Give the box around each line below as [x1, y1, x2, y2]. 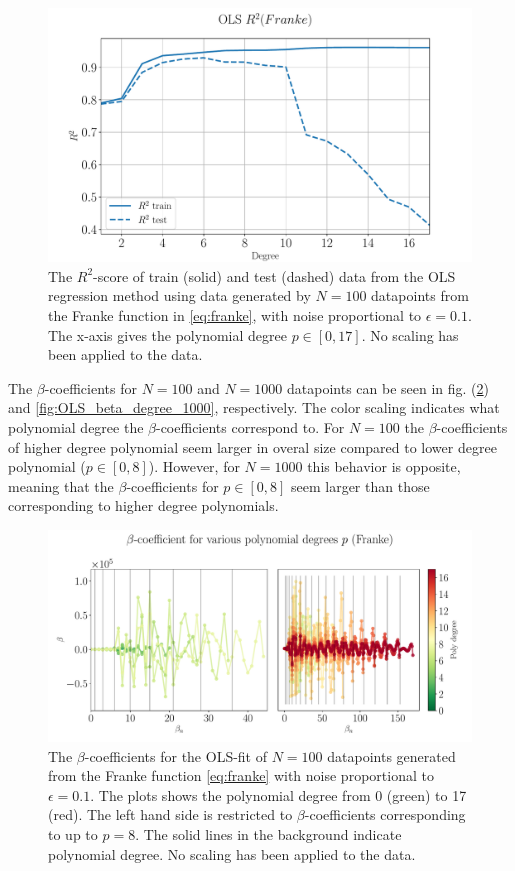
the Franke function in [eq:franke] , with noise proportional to [48, 305, 422, 326]
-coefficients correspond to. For [155, 416, 345, 437]
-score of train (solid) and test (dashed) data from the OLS [93, 265, 456, 286]
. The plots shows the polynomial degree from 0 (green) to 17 [90, 784, 467, 805]
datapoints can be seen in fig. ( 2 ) [287, 377, 490, 398]
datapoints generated [327, 745, 456, 766]
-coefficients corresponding [304, 804, 466, 825]
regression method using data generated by [48, 285, 311, 306]
